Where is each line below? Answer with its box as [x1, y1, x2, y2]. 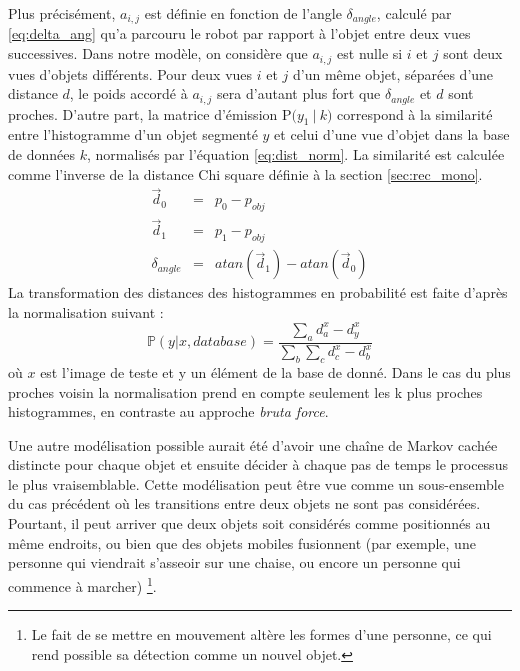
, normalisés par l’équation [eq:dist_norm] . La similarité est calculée [86, 143, 505, 164]
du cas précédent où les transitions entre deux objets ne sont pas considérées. [8, 493, 481, 514]
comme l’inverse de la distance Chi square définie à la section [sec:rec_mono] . [8, 163, 483, 184]
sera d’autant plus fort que [217, 83, 381, 104]
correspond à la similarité [337, 103, 493, 124]
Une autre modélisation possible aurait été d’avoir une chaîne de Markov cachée [8, 434, 498, 455]
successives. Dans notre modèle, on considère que [8, 43, 308, 64]
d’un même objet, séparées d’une [292, 63, 494, 84]
